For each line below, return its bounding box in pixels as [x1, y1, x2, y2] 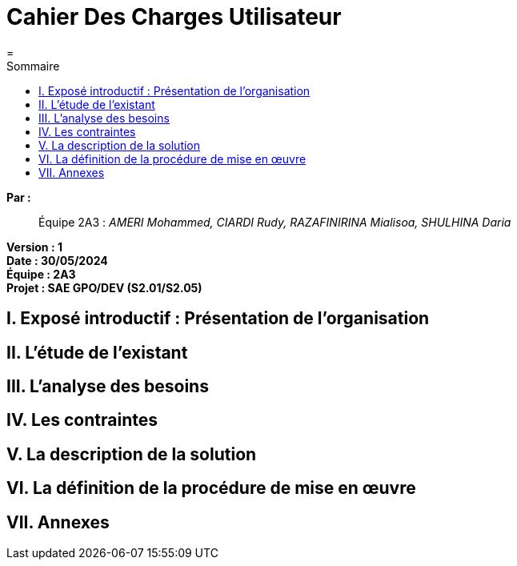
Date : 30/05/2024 [6, 253, 108, 267]
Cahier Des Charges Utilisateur [6, 3, 342, 30]
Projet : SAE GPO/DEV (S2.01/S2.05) [6, 280, 202, 295]
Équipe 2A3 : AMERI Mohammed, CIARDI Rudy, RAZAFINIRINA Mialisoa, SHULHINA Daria [38, 215, 511, 229]
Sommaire [6, 58, 60, 73]
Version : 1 [6, 239, 62, 254]
